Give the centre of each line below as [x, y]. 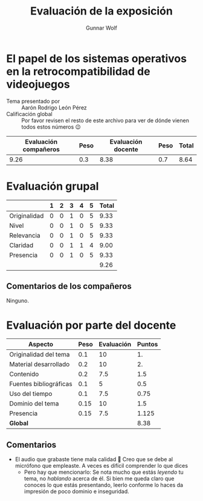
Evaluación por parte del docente [91, 325]
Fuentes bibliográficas [41, 384]
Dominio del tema [34, 404]
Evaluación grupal [53, 186]
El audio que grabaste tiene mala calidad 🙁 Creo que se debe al [94, 459]
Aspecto [40, 344]
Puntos [147, 344]
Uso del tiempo [31, 394]
